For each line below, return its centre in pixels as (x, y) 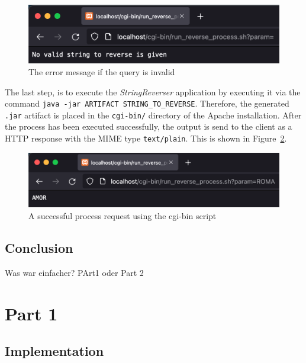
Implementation (54, 351)
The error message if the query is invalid (102, 71)
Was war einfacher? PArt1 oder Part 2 (74, 272)
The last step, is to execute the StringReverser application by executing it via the (153, 91)
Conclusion (39, 248)
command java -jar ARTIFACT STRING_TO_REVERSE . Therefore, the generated (147, 103)
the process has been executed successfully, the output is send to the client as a (149, 126)
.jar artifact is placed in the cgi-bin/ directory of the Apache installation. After (153, 115)
